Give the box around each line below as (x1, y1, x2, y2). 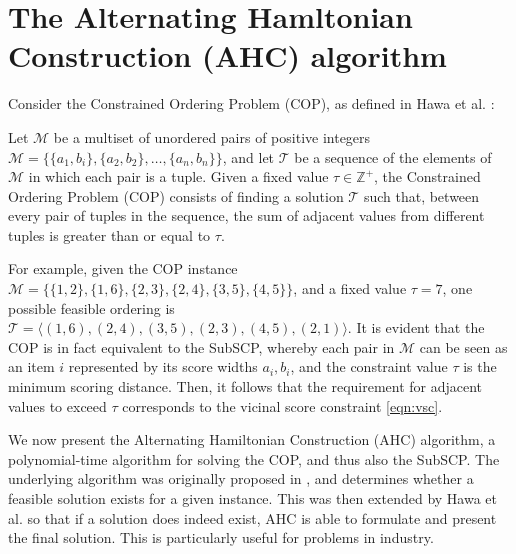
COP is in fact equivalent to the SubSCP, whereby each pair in (8, 336, 395, 357)
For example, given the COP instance (8, 258, 238, 279)
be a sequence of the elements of (294, 146, 492, 167)
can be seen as (419, 336, 508, 357)
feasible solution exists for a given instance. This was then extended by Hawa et (8, 488, 497, 508)
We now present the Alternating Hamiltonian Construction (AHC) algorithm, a (8, 429, 496, 450)
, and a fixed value (293, 278, 407, 299)
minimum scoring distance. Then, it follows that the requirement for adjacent (8, 376, 483, 397)
